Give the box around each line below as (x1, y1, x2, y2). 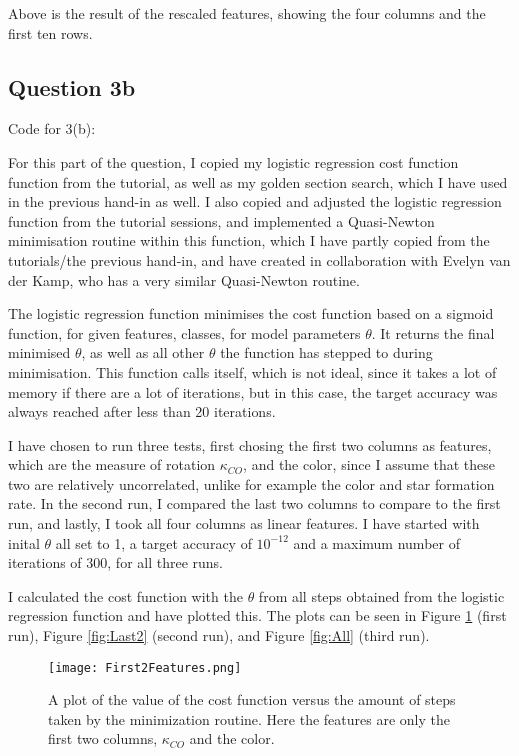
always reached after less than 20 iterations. (8, 401, 276, 422)
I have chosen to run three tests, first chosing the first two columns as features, (8, 434, 492, 455)
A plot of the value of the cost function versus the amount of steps (48, 689, 456, 710)
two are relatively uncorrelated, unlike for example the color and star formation (8, 473, 495, 494)
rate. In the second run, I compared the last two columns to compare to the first (8, 493, 501, 514)
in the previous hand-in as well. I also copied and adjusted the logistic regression (8, 191, 502, 212)
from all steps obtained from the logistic (258, 585, 505, 606)
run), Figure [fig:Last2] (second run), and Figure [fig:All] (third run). (8, 625, 430, 646)
